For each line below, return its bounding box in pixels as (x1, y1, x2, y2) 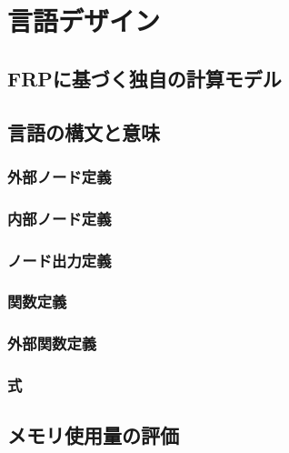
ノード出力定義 (7, 248, 112, 271)
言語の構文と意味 (7, 117, 160, 146)
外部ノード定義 (7, 165, 112, 187)
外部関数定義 (7, 332, 97, 355)
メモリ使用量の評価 (7, 421, 179, 449)
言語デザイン (7, 2, 161, 39)
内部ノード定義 (7, 206, 112, 229)
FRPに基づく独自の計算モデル (7, 64, 282, 92)
